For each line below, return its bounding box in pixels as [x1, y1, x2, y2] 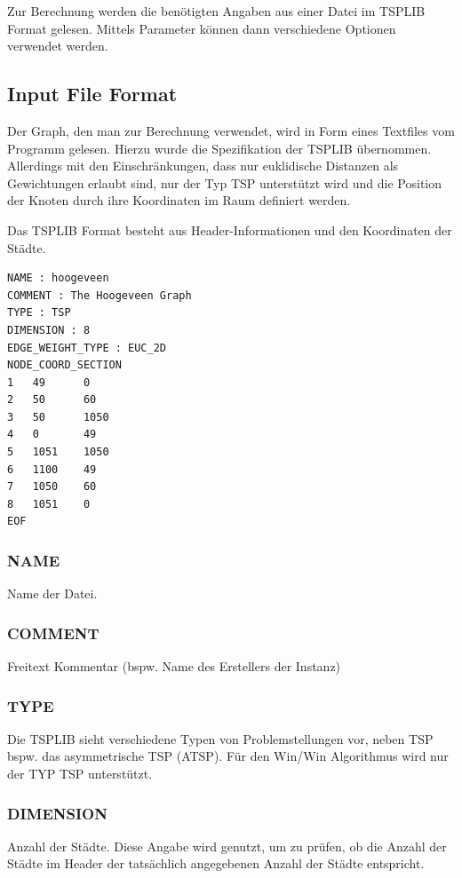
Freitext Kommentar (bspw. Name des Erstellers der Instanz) [7, 657, 341, 676]
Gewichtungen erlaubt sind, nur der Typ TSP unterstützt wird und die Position [7, 173, 442, 192]
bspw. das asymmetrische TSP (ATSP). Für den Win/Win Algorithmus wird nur [7, 747, 449, 765]
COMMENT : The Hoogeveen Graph [7, 289, 192, 302]
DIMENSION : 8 [7, 323, 91, 336]
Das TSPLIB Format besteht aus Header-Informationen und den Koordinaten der [7, 220, 452, 239]
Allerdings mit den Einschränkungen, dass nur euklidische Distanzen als [7, 156, 399, 175]
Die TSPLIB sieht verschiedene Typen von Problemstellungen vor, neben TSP [7, 729, 434, 747]
